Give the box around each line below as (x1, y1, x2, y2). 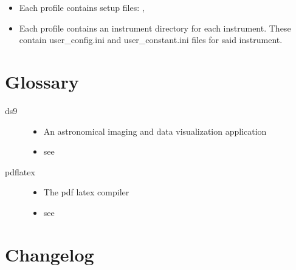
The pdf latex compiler (43, 186, 129, 198)
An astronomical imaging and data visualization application (43, 124, 267, 137)
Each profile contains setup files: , (19, 1, 145, 13)
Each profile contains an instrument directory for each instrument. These (19, 21, 291, 34)
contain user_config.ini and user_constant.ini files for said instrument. (19, 33, 283, 46)
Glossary (5, 69, 79, 93)
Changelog (5, 241, 94, 266)
